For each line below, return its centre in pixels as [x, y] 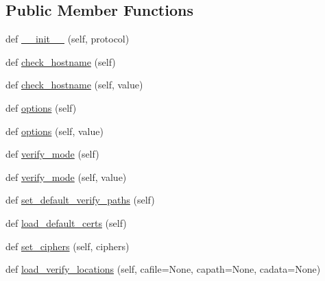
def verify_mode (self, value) [66, 176]
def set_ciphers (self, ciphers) [68, 246]
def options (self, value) [55, 131]
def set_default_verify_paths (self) [80, 200]
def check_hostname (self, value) [74, 85]
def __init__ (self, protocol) [68, 39]
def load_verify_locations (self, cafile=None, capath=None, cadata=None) [163, 269]
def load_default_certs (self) [66, 222]
